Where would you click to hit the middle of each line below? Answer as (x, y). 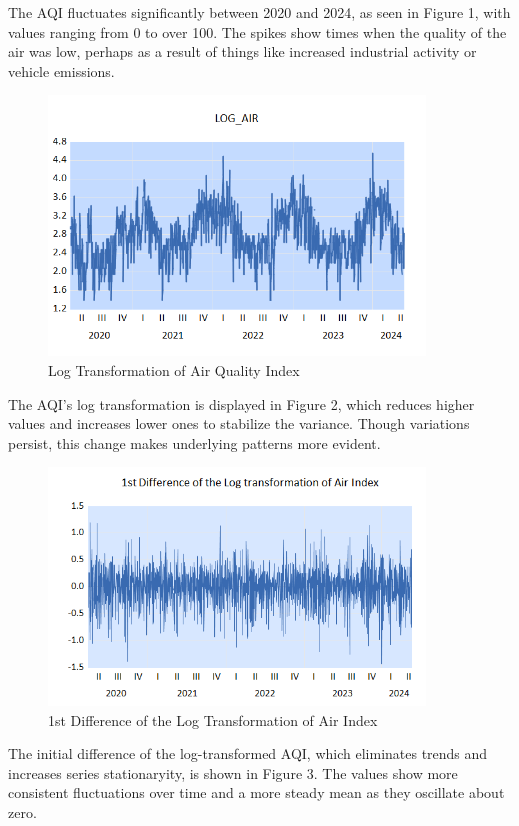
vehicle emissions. (61, 70)
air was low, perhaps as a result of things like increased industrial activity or (242, 51)
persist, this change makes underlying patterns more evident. (194, 442)
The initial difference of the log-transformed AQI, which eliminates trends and (248, 753)
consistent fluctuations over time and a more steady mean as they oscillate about (256, 792)
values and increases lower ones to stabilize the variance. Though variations (239, 423)
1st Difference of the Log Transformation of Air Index (213, 719)
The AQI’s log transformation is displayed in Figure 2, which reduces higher (241, 403)
